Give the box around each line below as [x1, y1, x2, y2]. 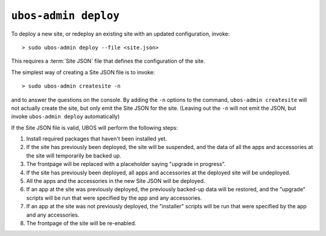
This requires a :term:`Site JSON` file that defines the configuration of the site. [11, 57, 205, 65]
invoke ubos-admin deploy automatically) [11, 113, 120, 120]
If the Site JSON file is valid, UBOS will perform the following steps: [11, 124, 178, 131]
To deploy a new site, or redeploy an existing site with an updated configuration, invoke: [11, 30, 230, 37]
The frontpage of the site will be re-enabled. [26, 219, 136, 226]
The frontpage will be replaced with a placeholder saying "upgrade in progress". [26, 161, 226, 168]
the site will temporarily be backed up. [26, 151, 122, 159]
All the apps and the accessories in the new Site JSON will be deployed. [26, 177, 205, 185]
